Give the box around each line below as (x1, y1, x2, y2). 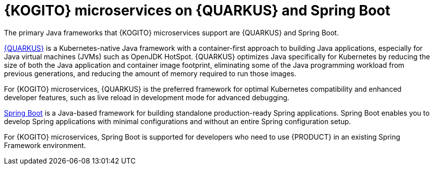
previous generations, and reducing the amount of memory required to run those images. (4, 69, 296, 78)
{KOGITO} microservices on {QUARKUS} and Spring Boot (4, 2, 391, 19)
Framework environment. (4, 141, 86, 150)
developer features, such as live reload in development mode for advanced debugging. (4, 93, 289, 102)
